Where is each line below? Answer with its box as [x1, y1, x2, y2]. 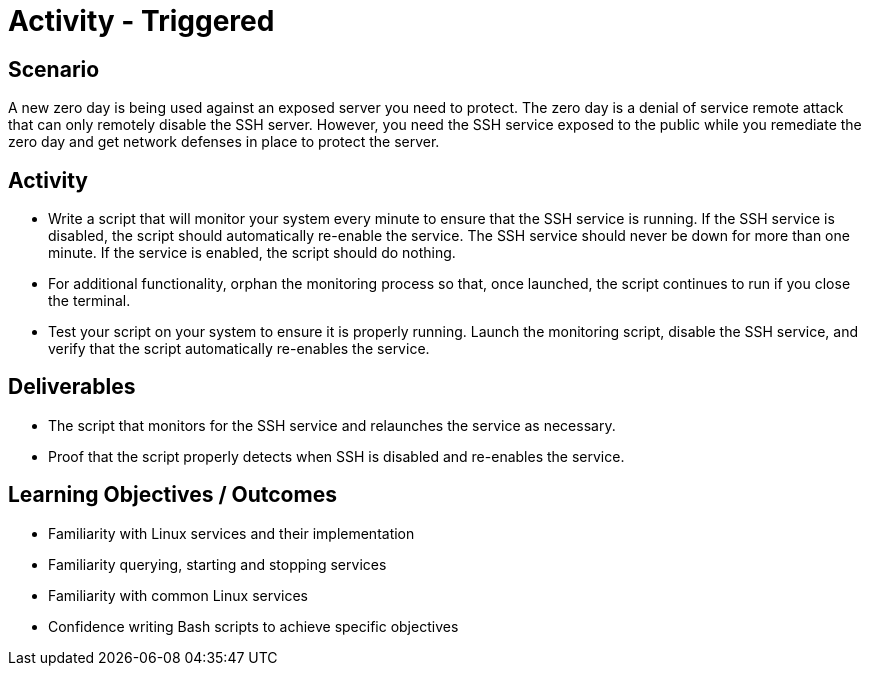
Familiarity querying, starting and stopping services [48, 555, 387, 573]
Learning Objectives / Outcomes [8, 482, 337, 508]
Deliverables [8, 374, 136, 400]
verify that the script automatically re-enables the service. [48, 340, 430, 358]
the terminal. [48, 292, 131, 310]
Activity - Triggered [8, 4, 275, 38]
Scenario [8, 56, 100, 82]
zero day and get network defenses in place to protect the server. [8, 133, 440, 151]
